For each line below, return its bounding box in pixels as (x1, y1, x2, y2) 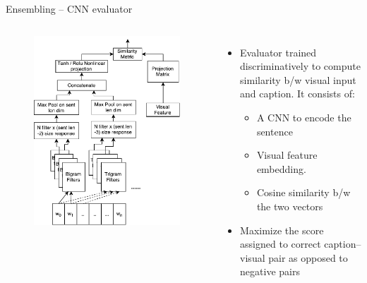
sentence (256, 124, 293, 138)
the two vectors (256, 198, 323, 213)
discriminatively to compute (240, 59, 361, 73)
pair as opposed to (268, 250, 348, 265)
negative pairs (240, 264, 300, 279)
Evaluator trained (240, 44, 317, 59)
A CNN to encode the (256, 109, 351, 124)
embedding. (256, 161, 306, 176)
